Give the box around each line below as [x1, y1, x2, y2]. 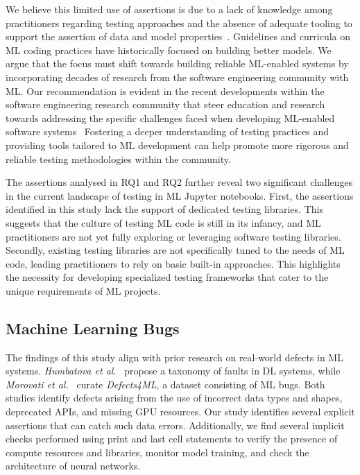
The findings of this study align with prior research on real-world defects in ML [6, 349, 343, 364]
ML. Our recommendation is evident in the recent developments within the [6, 83, 325, 98]
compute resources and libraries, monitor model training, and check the [6, 444, 309, 459]
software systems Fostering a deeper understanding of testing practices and [6, 124, 329, 139]
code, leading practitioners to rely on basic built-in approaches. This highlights [6, 256, 341, 270]
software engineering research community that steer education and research [6, 97, 325, 112]
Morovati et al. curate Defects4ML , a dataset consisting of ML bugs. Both [6, 377, 325, 391]
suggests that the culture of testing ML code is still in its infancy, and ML [6, 215, 321, 230]
